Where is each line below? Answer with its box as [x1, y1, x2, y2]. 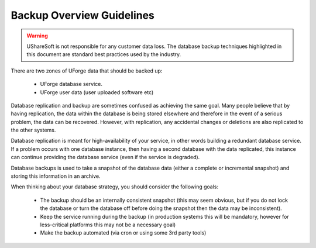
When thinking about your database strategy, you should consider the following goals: [11, 183, 219, 190]
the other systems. [11, 126, 56, 134]
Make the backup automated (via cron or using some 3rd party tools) [40, 229, 207, 236]
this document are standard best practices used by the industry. [26, 51, 181, 58]
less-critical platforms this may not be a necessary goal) [40, 221, 176, 228]
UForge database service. [40, 81, 102, 88]
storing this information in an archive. [11, 173, 101, 180]
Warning [26, 32, 48, 39]
